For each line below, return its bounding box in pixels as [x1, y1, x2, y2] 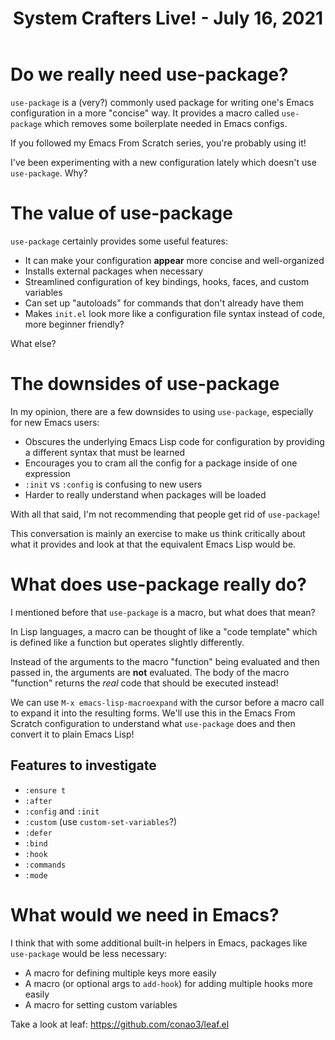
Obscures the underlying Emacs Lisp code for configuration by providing [24, 435, 325, 447]
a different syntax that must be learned [24, 446, 186, 458]
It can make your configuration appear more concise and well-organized [24, 254, 325, 266]
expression [24, 467, 71, 479]
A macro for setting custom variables [24, 998, 178, 1011]
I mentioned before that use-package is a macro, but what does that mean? [10, 606, 316, 618]
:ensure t [24, 785, 67, 796]
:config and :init [24, 805, 100, 817]
